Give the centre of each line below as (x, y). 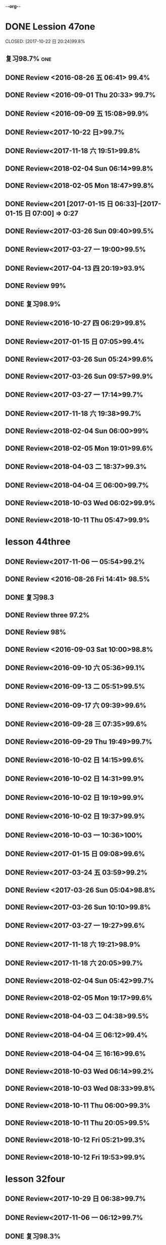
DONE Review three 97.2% (47, 615)
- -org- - (13, 6)
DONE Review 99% (36, 286)
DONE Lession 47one (50, 27)
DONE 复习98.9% (33, 304)
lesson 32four (35, 1179)
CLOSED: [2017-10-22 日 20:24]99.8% (45, 41)
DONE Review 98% (36, 632)
